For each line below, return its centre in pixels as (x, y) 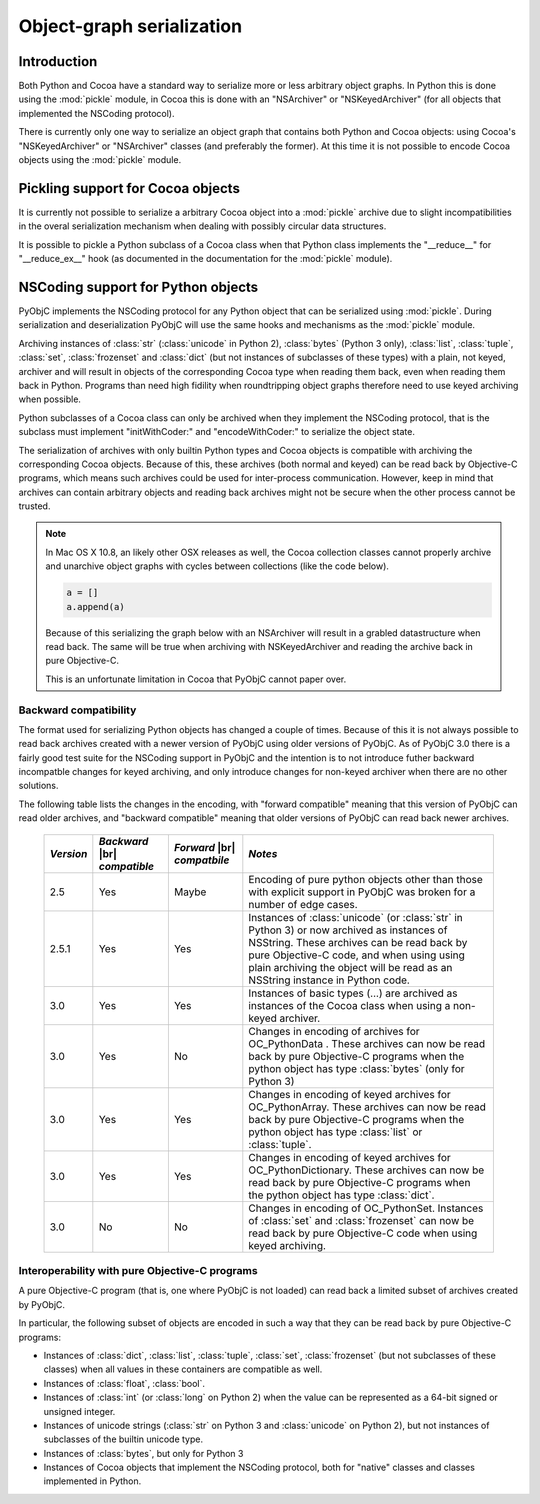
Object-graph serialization (130, 26)
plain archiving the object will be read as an (350, 967)
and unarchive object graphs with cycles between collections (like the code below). (217, 566)
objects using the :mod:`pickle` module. (100, 160)
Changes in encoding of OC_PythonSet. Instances (366, 1208)
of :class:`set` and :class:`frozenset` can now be (361, 1220)
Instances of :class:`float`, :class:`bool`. (124, 1383)
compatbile (201, 860)
